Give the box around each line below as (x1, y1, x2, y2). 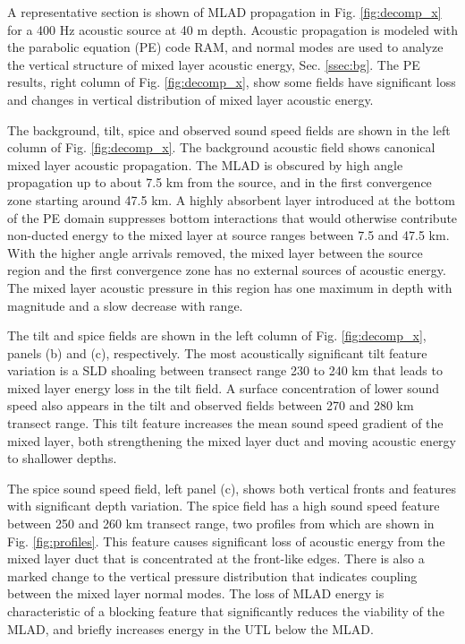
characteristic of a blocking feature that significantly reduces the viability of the (7, 602, 444, 620)
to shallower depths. (7, 449, 117, 468)
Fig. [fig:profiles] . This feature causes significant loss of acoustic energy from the (7, 531, 445, 550)
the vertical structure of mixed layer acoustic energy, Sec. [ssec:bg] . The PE (7, 55, 420, 73)
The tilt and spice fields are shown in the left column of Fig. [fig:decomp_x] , (7, 326, 427, 345)
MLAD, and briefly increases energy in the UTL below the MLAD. (7, 619, 374, 638)
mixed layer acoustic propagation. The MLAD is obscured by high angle (7, 155, 403, 174)
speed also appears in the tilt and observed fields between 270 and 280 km (7, 396, 414, 415)
